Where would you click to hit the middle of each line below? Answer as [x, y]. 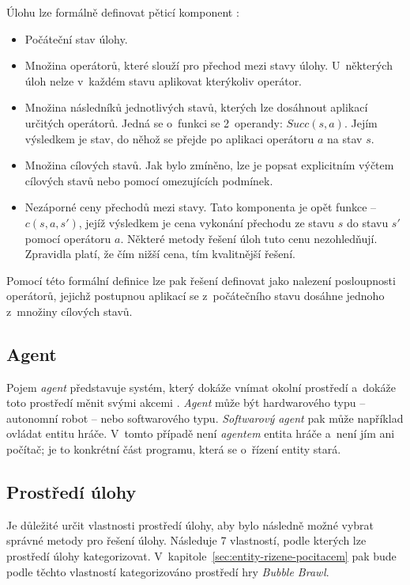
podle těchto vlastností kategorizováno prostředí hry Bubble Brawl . [168, 571]
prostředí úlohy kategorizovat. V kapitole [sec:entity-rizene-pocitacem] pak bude [201, 556]
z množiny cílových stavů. [70, 311]
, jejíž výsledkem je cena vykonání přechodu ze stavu [207, 222]
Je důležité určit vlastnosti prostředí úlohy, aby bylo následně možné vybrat [190, 524]
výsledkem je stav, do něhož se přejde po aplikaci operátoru [169, 138]
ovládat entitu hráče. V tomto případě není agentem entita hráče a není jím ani [201, 433]
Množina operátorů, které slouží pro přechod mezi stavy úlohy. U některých [209, 65]
